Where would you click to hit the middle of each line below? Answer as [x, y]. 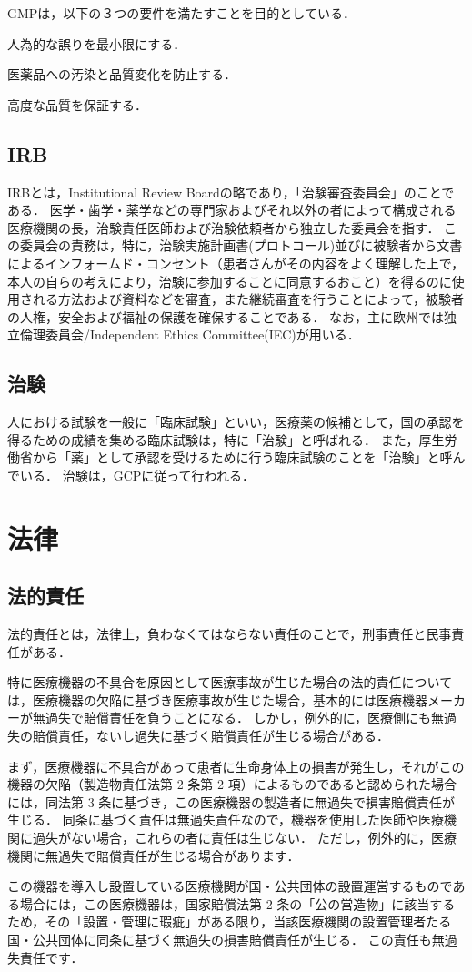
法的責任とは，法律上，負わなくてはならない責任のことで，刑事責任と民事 [230, 634]
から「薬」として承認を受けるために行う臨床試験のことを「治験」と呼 [242, 457]
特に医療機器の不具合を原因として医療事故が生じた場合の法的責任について [230, 682]
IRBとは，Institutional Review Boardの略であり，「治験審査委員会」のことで [231, 192]
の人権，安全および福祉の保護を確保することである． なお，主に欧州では [226, 316]
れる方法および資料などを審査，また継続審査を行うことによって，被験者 [248, 299]
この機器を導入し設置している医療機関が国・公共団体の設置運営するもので [230, 886]
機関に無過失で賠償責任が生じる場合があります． [154, 855]
